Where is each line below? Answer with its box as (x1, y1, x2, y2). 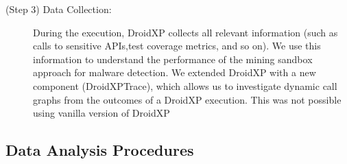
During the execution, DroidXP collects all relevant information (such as (33, 25, 338, 39)
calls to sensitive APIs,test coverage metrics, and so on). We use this (33, 38, 321, 53)
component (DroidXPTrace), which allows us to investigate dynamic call (33, 78, 337, 93)
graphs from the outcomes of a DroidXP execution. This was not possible (33, 92, 342, 106)
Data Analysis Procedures (5, 139, 194, 161)
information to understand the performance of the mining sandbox (33, 51, 313, 66)
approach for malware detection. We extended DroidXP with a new (33, 65, 316, 80)
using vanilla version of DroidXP (33, 106, 170, 120)
